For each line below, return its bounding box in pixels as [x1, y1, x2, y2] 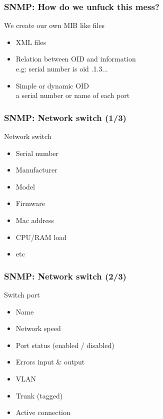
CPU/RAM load [15, 231, 66, 242]
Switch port [4, 289, 40, 299]
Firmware [15, 198, 45, 208]
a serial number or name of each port [15, 90, 130, 100]
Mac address [15, 214, 54, 225]
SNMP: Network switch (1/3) [4, 111, 126, 123]
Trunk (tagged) [15, 390, 63, 400]
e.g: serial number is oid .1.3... [15, 63, 108, 73]
